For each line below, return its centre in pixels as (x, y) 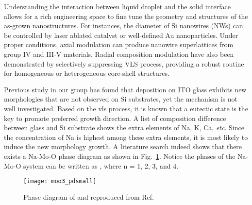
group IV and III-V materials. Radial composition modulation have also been (119, 54)
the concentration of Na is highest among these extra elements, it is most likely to (126, 137)
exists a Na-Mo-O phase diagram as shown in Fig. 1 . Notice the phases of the (120, 156)
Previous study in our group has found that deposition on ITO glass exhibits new (125, 89)
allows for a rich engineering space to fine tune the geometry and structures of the (126, 16)
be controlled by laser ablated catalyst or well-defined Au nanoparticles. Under (121, 35)
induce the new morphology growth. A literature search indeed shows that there (123, 146)
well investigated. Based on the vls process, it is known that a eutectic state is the (126, 108)
